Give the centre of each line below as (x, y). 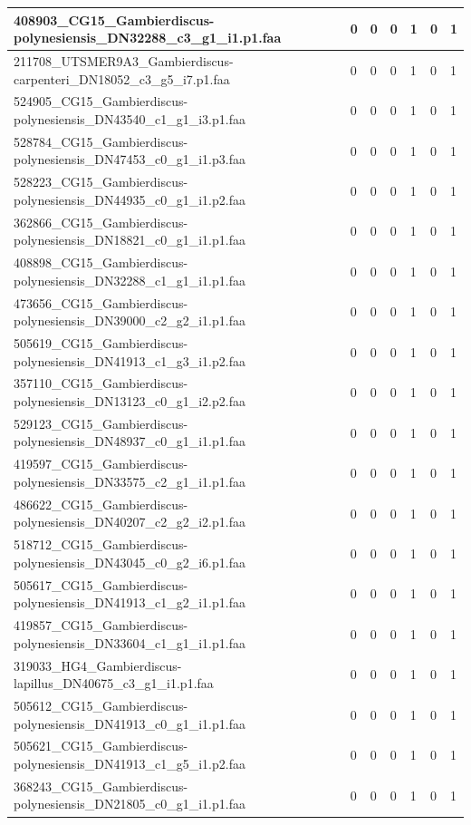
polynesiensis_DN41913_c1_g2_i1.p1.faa (130, 602)
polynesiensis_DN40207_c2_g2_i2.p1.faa (130, 522)
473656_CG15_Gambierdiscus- (101, 302)
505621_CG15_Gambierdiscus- (101, 746)
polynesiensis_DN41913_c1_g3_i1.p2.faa (130, 360)
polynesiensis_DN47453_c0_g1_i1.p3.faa (130, 159)
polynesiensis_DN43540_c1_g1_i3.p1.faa (130, 118)
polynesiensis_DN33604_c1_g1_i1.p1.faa (130, 642)
